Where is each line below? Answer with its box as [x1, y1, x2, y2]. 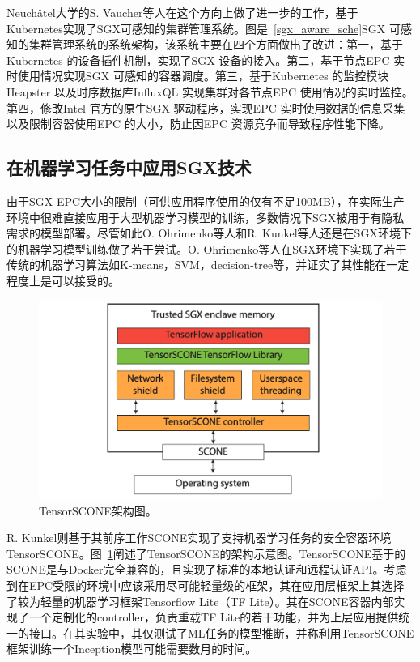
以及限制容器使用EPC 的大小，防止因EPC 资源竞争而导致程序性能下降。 [6, 115, 390, 132]
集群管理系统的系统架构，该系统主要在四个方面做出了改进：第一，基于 [28, 36, 403, 53]
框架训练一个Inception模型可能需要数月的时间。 [6, 640, 257, 657]
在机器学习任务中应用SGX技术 [6, 155, 252, 180]
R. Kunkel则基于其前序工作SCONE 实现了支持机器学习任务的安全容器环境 [6, 529, 392, 546]
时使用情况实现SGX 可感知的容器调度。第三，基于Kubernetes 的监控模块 [6, 67, 389, 84]
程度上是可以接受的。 [6, 271, 120, 288]
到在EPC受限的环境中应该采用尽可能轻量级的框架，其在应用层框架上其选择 [6, 577, 405, 594]
